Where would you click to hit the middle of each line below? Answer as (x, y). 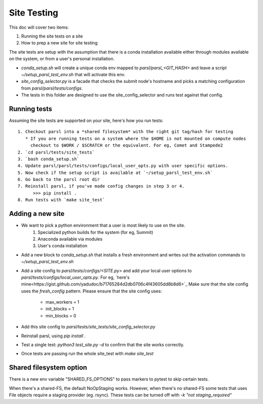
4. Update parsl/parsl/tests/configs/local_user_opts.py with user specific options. (123, 166)
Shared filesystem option (48, 368)
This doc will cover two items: (39, 27)
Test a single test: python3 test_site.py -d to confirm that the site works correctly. (103, 345)
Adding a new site (37, 214)
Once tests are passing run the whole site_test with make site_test (87, 354)
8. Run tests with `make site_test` (61, 200)
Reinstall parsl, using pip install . (54, 336)
